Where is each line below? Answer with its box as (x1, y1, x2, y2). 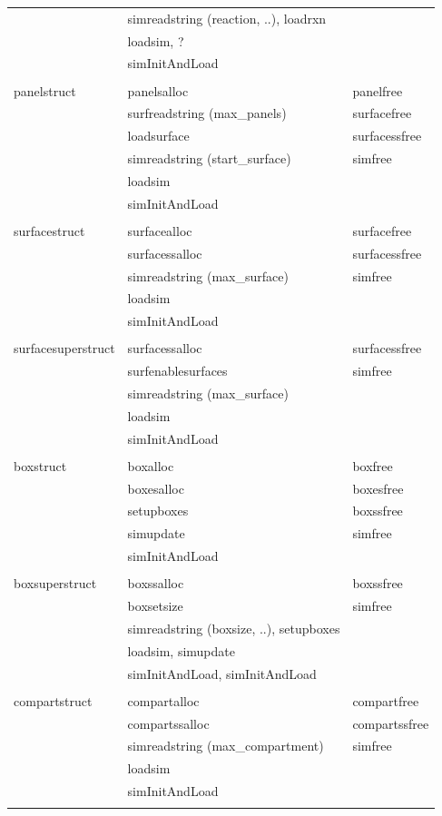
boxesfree (352, 478, 404, 497)
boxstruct (14, 456, 67, 475)
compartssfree (352, 713, 429, 732)
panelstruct (14, 81, 76, 100)
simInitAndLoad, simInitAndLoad (127, 664, 317, 683)
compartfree (352, 691, 419, 710)
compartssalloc (127, 713, 210, 732)
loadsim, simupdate (127, 641, 235, 660)
